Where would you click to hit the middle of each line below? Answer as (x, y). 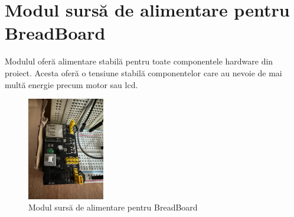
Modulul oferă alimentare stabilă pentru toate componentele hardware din (139, 61)
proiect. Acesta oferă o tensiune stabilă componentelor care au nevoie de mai (143, 72)
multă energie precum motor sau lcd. (71, 84)
